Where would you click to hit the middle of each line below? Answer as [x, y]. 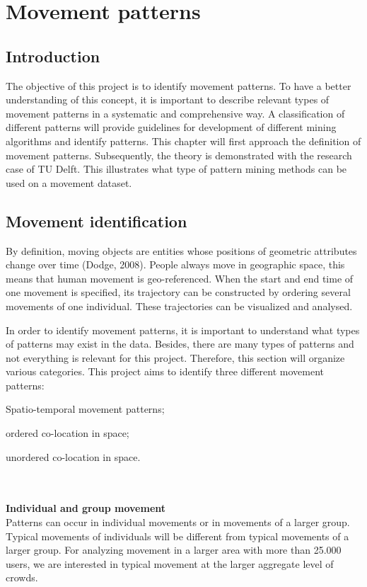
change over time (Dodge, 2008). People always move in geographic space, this [175, 264]
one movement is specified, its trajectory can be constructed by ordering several [178, 292]
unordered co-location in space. [73, 456]
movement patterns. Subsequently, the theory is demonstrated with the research [179, 155]
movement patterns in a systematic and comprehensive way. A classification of [175, 113]
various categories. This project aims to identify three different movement [165, 371]
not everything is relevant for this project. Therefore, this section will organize [175, 357]
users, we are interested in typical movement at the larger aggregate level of [170, 563]
